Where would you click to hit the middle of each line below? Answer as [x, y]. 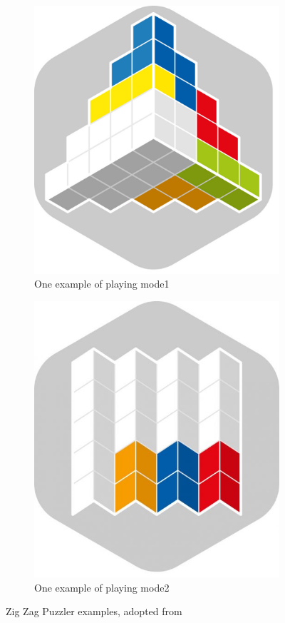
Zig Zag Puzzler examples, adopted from [94, 611]
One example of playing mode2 [102, 587]
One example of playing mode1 [102, 284]
